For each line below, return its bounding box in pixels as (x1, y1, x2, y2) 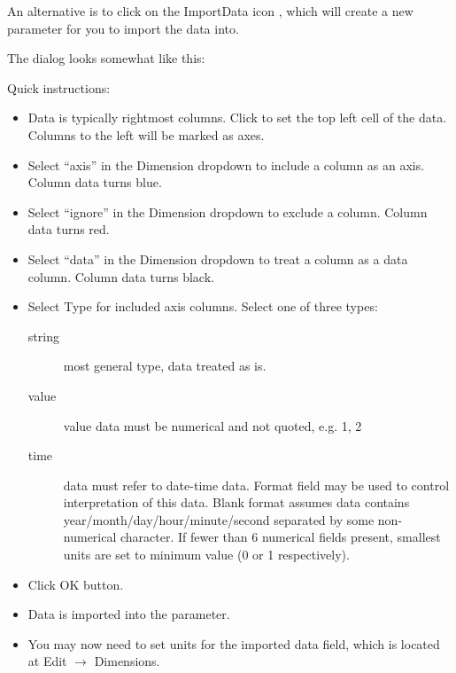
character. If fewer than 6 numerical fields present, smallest (120, 528, 441, 546)
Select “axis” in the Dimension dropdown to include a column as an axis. (27, 155, 425, 174)
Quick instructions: (7, 78, 111, 97)
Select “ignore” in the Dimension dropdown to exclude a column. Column (27, 202, 428, 221)
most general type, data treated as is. (63, 356, 267, 375)
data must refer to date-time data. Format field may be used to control (63, 475, 450, 494)
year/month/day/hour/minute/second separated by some (63, 510, 375, 528)
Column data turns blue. (27, 173, 162, 192)
